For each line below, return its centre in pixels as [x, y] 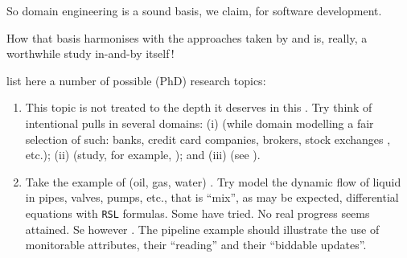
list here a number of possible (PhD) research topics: [136, 80]
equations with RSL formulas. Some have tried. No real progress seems [197, 213]
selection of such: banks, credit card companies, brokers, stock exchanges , [208, 139]
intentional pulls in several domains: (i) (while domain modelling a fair [199, 123]
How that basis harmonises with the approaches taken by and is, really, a [187, 37]
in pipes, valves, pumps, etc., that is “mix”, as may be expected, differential [212, 197]
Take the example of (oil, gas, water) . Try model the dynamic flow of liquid [213, 181]
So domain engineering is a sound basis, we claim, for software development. [194, 10]
